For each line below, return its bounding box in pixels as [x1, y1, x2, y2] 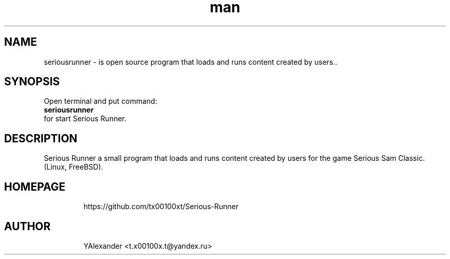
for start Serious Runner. [44, 114, 127, 123]
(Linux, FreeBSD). [44, 162, 103, 172]
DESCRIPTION [4, 132, 78, 145]
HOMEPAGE [4, 180, 66, 193]
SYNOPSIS [4, 75, 60, 88]
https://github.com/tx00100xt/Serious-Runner [83, 202, 239, 211]
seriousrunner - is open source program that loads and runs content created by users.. [44, 57, 338, 66]
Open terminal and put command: [44, 97, 157, 106]
